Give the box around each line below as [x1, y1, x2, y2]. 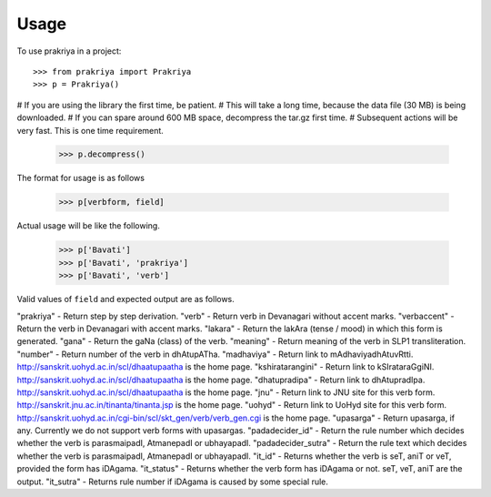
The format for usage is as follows [16, 173, 145, 184]
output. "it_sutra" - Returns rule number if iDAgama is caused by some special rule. [16, 476, 329, 487]
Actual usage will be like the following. [16, 220, 161, 231]
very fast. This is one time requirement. [16, 125, 164, 136]
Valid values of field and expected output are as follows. [16, 294, 235, 305]
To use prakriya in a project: [16, 46, 122, 56]
